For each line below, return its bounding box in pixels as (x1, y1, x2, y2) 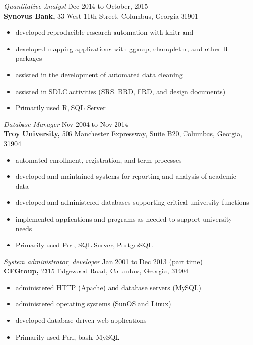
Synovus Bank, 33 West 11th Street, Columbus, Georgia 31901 (4, 10, 198, 21)
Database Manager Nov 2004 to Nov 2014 (4, 119, 128, 129)
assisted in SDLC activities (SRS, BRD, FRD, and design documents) (15, 86, 226, 96)
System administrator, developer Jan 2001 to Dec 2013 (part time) (4, 256, 203, 266)
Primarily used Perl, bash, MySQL (15, 331, 120, 342)
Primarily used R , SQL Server (15, 102, 106, 113)
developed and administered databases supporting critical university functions (15, 197, 249, 207)
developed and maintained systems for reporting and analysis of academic (15, 171, 237, 181)
